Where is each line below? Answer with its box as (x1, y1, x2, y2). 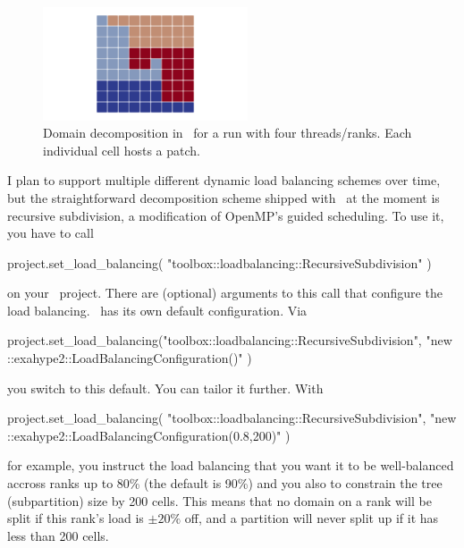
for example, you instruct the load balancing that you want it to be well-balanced (7, 456, 454, 475)
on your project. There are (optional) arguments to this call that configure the (7, 283, 443, 302)
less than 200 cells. (7, 526, 109, 544)
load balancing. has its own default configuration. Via (7, 300, 308, 319)
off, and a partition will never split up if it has (184, 509, 439, 527)
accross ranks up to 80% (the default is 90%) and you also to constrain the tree (7, 474, 443, 493)
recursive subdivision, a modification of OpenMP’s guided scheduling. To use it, (7, 206, 444, 224)
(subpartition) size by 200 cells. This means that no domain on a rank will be (7, 491, 432, 510)
